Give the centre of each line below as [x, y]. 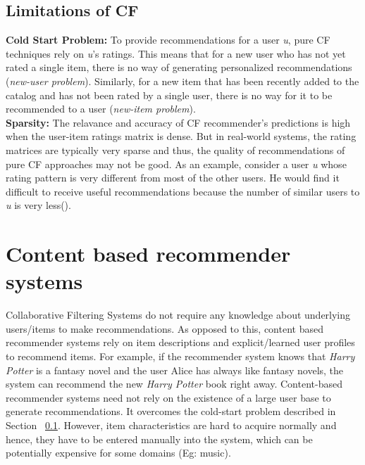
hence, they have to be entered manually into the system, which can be [159, 439]
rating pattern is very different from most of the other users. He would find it [173, 178]
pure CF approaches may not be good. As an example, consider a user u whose [176, 164]
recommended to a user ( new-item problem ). [101, 109]
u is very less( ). [38, 205]
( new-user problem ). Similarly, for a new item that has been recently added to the [182, 81]
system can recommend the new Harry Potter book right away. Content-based [174, 384]
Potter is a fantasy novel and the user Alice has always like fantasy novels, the [175, 370]
